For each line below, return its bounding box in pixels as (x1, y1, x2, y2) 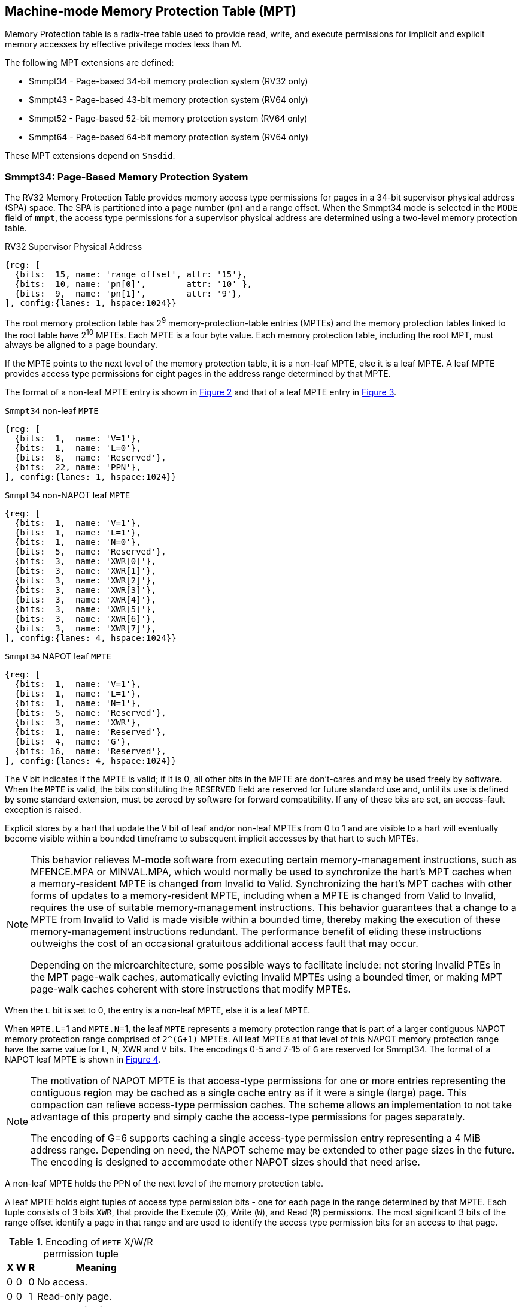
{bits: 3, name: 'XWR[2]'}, (14, 576, 156, 586)
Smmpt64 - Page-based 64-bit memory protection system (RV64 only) (29, 132, 309, 143)
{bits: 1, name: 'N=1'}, (14, 698, 141, 709)
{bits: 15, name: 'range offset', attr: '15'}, (14, 270, 247, 280)
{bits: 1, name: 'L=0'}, (14, 443, 141, 453)
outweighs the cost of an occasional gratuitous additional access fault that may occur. (31, 937, 418, 950)
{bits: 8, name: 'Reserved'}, (14, 453, 166, 463)
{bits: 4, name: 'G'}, (14, 737, 131, 747)
